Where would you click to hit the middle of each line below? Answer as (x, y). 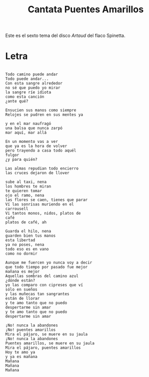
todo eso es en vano (27, 249)
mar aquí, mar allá (26, 133)
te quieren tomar (24, 191)
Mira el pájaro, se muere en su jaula (46, 334)
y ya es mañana (21, 357)
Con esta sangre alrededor (34, 83)
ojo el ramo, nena (25, 196)
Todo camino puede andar (32, 75)
